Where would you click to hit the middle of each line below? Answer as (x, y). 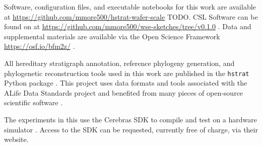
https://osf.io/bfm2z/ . (40, 46)
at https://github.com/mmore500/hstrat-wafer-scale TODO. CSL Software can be (131, 16)
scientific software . (34, 102)
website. (16, 139)
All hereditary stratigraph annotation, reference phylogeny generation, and (119, 63)
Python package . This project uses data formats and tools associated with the (126, 83)
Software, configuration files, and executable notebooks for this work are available (130, 7)
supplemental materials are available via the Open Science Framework (112, 36)
